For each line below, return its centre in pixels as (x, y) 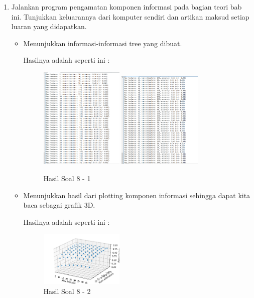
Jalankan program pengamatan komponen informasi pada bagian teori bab (126, 7)
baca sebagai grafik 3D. (59, 205)
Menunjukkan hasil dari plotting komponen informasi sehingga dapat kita (137, 195)
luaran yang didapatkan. (49, 26)
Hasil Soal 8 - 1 (67, 178)
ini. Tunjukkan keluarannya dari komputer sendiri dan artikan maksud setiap (130, 16)
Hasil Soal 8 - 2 (67, 291)
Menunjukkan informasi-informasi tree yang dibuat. (103, 43)
